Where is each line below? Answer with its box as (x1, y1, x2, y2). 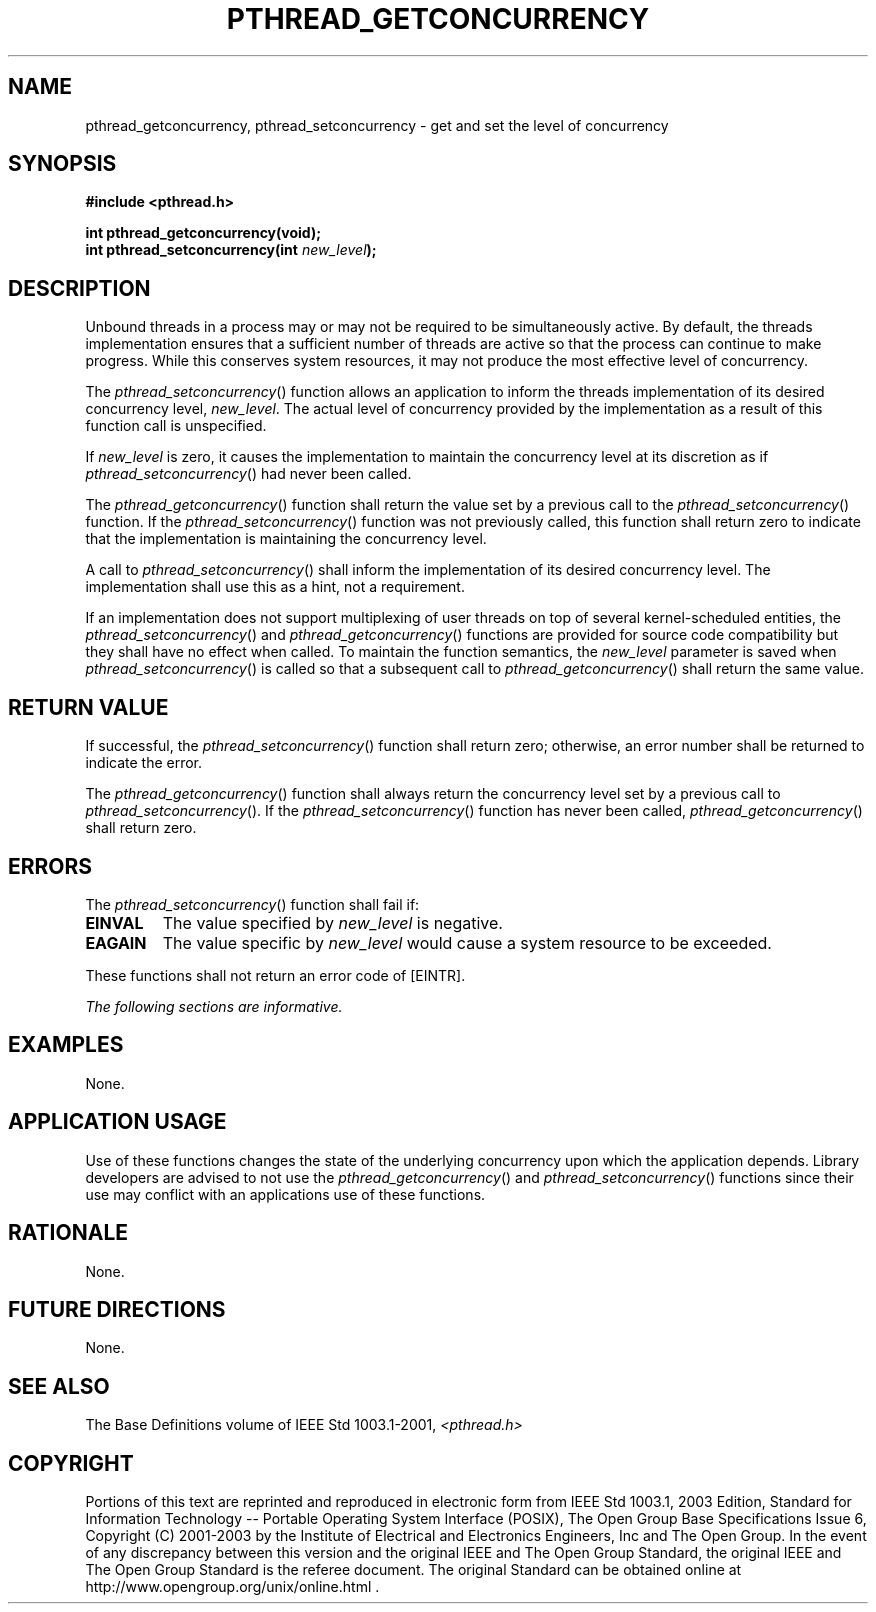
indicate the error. (85, 754, 203, 772)
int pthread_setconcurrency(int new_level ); (85, 241, 377, 259)
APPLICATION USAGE (8, 1109, 227, 1135)
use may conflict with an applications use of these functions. (85, 1185, 486, 1203)
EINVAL (85, 912, 144, 933)
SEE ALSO (8, 1373, 110, 1399)
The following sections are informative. (85, 997, 343, 1015)
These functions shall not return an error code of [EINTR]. (85, 966, 466, 984)
